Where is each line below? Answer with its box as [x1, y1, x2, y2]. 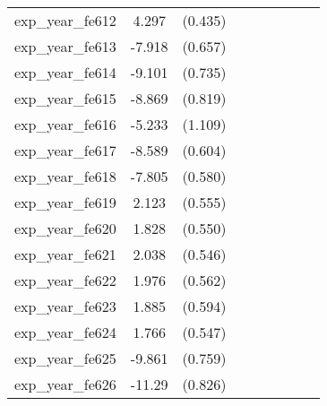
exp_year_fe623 [14, 296, 116, 316]
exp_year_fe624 [14, 322, 116, 342]
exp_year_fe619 [14, 192, 116, 212]
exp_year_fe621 [14, 244, 116, 264]
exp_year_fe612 [14, 10, 116, 30]
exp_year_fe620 [14, 218, 116, 238]
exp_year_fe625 [14, 348, 116, 368]
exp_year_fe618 [14, 166, 116, 186]
